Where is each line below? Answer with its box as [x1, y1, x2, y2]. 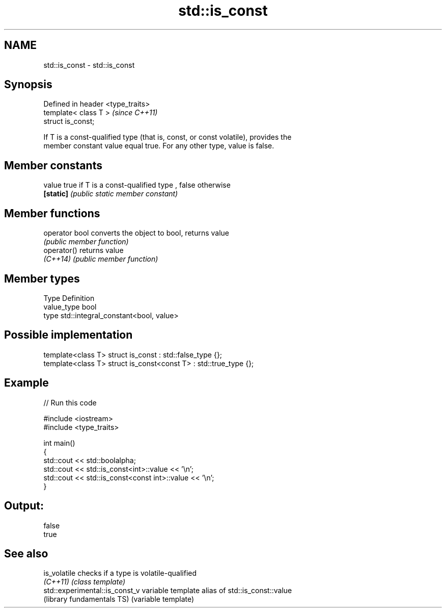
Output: [4, 499, 44, 513]
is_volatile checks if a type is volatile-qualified [43, 569, 197, 578]
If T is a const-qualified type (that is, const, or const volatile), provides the [43, 133, 292, 142]
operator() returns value [43, 246, 124, 255]
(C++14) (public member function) [43, 254, 158, 264]
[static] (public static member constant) [43, 189, 178, 198]
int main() [43, 438, 75, 447]
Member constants [4, 159, 102, 172]
